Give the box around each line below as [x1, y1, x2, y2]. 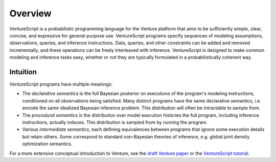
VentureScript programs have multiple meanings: [9, 81, 112, 87]
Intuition [9, 67, 37, 76]
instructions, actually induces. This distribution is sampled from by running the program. [22, 119, 208, 125]
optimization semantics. [22, 141, 73, 147]
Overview [9, 8, 52, 19]
